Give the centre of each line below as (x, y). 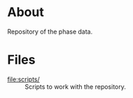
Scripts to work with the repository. (75, 86)
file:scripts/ (23, 79)
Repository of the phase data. (50, 31)
